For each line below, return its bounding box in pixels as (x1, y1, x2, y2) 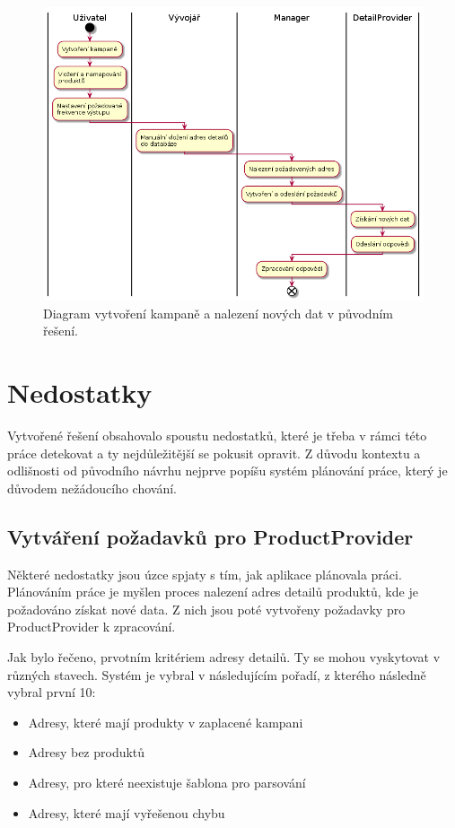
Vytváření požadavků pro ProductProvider (7, 522, 414, 550)
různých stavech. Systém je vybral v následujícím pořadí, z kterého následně (7, 665, 426, 684)
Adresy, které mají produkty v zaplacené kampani (28, 712, 303, 731)
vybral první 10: (7, 683, 96, 702)
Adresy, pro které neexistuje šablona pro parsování (28, 773, 306, 792)
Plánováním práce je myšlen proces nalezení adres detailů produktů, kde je (7, 582, 418, 601)
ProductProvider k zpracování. (7, 617, 176, 636)
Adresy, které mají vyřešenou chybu (28, 803, 225, 822)
